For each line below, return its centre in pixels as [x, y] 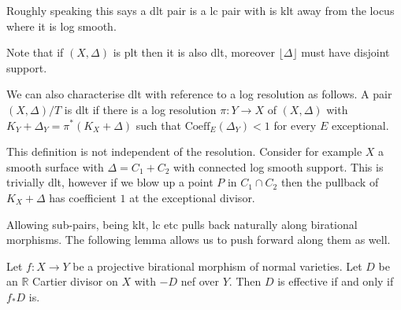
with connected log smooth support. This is [278, 166]
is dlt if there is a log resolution [140, 109]
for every [295, 125]
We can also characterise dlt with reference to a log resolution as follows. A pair [199, 94]
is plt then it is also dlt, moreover [194, 52]
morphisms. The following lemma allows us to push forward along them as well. [199, 240]
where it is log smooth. [61, 26]
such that [158, 125]
